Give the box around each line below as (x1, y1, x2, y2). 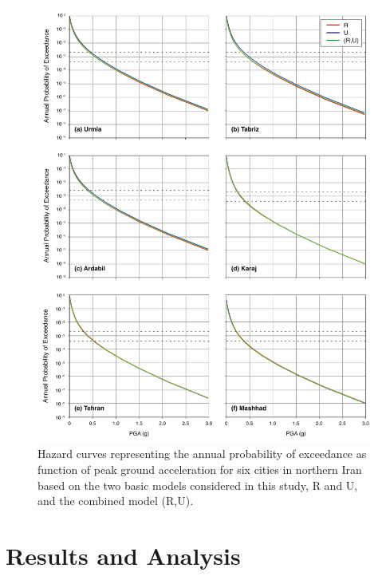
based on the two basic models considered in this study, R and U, (37, 476, 358, 493)
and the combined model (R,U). (37, 492, 194, 509)
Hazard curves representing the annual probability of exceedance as (37, 445, 367, 462)
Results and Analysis (6, 539, 241, 571)
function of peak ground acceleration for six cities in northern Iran (37, 461, 362, 477)
